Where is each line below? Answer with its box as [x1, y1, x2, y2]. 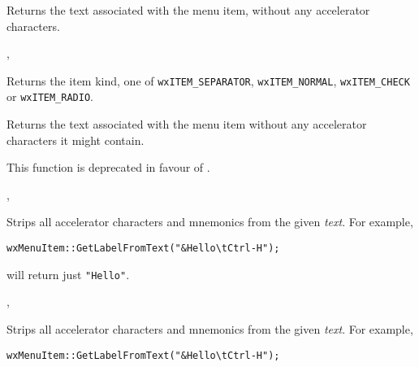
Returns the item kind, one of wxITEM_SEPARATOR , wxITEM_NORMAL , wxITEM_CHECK [6, 72, 410, 89]
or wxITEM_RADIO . [6, 88, 93, 105]
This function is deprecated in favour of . [6, 159, 210, 176]
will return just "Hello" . [6, 265, 130, 282]
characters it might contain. [6, 131, 145, 148]
